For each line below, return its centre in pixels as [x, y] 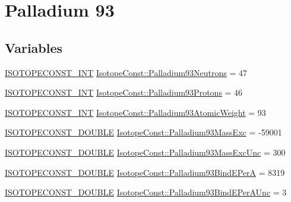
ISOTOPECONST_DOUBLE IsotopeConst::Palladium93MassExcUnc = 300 [145, 152]
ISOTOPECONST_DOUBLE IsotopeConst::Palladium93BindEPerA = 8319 [145, 172]
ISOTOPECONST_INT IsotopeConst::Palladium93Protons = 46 [124, 92]
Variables [34, 47]
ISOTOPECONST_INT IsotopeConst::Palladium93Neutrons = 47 [126, 72]
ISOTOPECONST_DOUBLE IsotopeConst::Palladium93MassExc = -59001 [143, 132]
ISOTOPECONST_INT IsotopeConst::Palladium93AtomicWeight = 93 [135, 112]
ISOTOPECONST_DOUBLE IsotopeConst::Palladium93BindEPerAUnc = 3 [146, 192]
